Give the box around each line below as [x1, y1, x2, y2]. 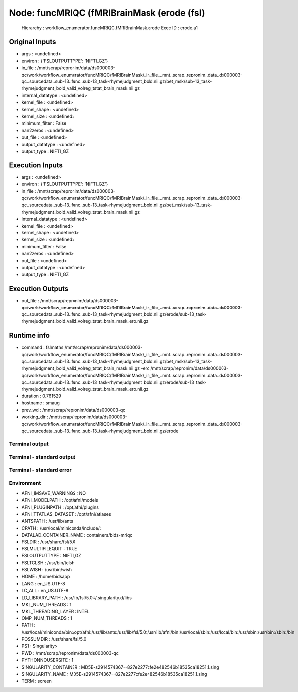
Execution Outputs [9, 285, 69, 293]
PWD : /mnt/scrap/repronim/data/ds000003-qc [21, 650, 119, 656]
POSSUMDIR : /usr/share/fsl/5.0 [21, 636, 87, 642]
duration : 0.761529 [21, 393, 62, 399]
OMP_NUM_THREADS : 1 [21, 615, 72, 621]
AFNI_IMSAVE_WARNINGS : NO [21, 490, 86, 496]
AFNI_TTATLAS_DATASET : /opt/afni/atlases [21, 511, 111, 517]
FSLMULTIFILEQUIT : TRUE [21, 545, 77, 551]
